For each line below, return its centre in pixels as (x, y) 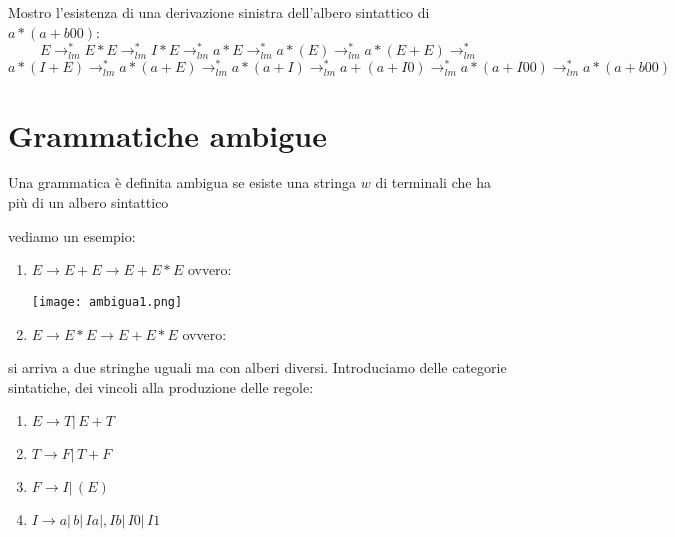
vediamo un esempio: (72, 235)
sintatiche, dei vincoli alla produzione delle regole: (161, 386)
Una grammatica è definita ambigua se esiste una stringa (182, 182)
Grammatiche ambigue (167, 134)
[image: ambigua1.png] (107, 301)
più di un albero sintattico (88, 202)
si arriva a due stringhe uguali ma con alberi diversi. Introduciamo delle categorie (257, 367)
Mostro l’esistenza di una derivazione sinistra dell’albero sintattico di (219, 12)
